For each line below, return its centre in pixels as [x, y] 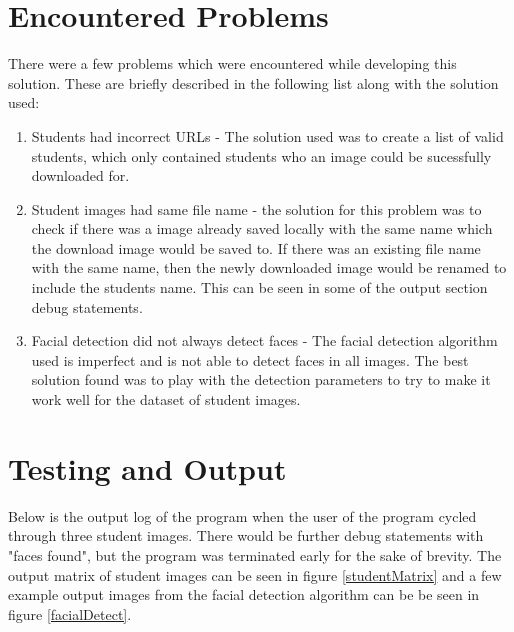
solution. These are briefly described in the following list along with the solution [253, 82]
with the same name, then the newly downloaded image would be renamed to [269, 267]
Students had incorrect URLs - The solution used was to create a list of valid [267, 135]
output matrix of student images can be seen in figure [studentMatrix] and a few [255, 574]
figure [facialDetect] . [70, 613]
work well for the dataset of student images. [166, 399]
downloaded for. [80, 175]
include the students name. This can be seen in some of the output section [259, 287]
